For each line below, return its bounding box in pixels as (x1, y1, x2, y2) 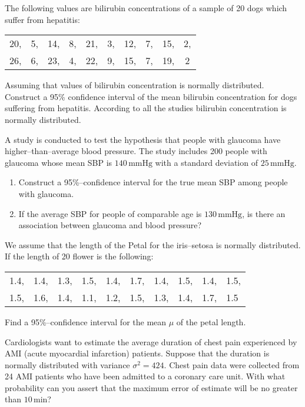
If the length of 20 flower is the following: (5, 250, 154, 262)
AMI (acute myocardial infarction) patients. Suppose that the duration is (5, 347, 270, 359)
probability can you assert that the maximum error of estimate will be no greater (5, 381, 298, 393)
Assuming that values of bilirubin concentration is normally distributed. (5, 79, 264, 91)
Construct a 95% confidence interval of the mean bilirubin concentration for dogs (5, 90, 297, 102)
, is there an (242, 207, 286, 219)
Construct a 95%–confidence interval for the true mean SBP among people (18, 176, 288, 188)
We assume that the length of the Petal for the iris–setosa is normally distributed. (5, 238, 301, 251)
